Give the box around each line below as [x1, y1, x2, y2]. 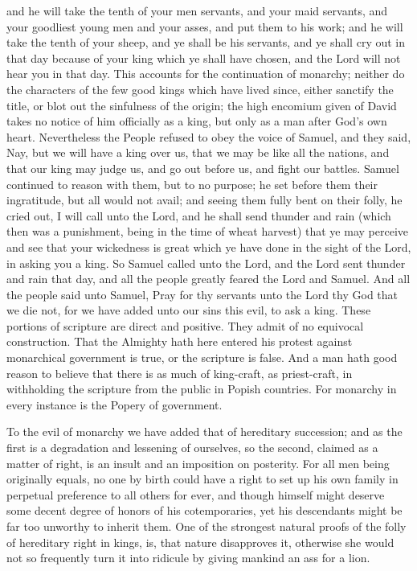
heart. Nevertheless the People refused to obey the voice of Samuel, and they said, [6, 128, 411, 145]
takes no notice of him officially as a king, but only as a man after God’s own [6, 113, 387, 129]
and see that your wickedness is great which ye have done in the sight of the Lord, [6, 238, 411, 255]
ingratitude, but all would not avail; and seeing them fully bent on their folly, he [6, 191, 403, 208]
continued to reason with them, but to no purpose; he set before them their [6, 175, 378, 192]
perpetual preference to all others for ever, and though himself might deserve [6, 486, 385, 503]
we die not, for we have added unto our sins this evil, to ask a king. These [6, 302, 371, 318]
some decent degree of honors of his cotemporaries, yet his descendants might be [6, 502, 403, 519]
